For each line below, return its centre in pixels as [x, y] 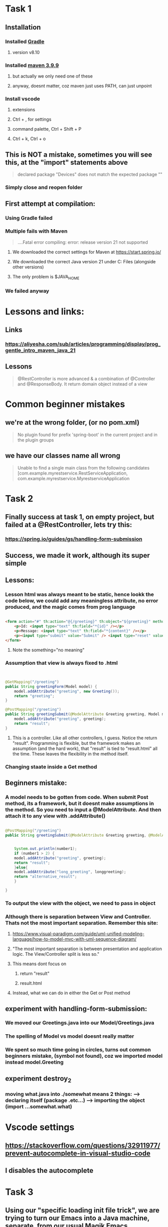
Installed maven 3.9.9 [32, 65]
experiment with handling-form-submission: [76, 1008]
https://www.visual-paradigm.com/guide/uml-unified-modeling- [78, 934]
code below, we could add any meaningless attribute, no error [82, 600]
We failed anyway [27, 291]
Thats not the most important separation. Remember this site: [82, 923]
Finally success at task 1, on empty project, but [80, 517]
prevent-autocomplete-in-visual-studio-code [78, 1154]
